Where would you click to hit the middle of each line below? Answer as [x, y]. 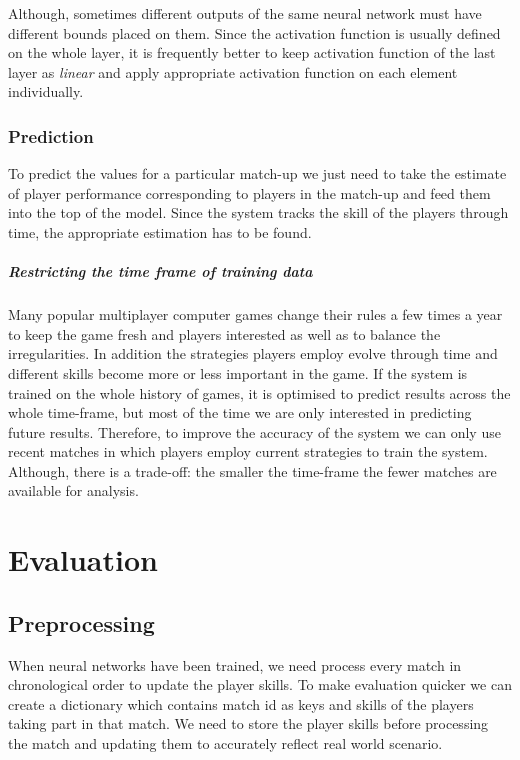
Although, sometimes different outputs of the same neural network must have [245, 13]
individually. [46, 91]
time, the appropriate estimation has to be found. [160, 231]
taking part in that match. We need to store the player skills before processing [248, 723]
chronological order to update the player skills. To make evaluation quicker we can [260, 684]
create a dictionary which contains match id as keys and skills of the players [241, 703]
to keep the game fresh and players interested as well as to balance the [224, 333]
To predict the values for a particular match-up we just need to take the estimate [257, 173]
